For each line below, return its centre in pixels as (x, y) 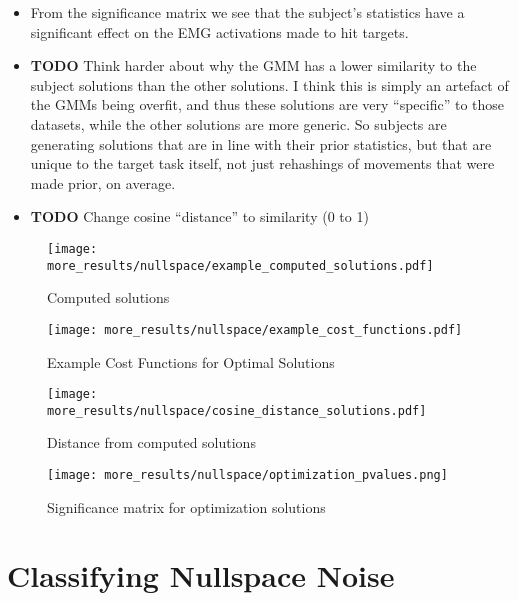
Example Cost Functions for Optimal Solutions (191, 361)
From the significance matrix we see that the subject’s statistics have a (247, 12)
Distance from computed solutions (151, 442)
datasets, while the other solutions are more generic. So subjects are (238, 123)
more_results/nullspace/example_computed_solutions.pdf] (240, 265)
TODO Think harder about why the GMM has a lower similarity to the (253, 65)
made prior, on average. (103, 182)
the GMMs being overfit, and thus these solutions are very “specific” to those (267, 104)
